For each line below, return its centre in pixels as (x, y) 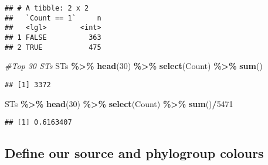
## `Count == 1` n (53, 18)
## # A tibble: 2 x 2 (47, 8)
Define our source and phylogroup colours (134, 153)
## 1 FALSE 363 (53, 37)
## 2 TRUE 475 (53, 47)
